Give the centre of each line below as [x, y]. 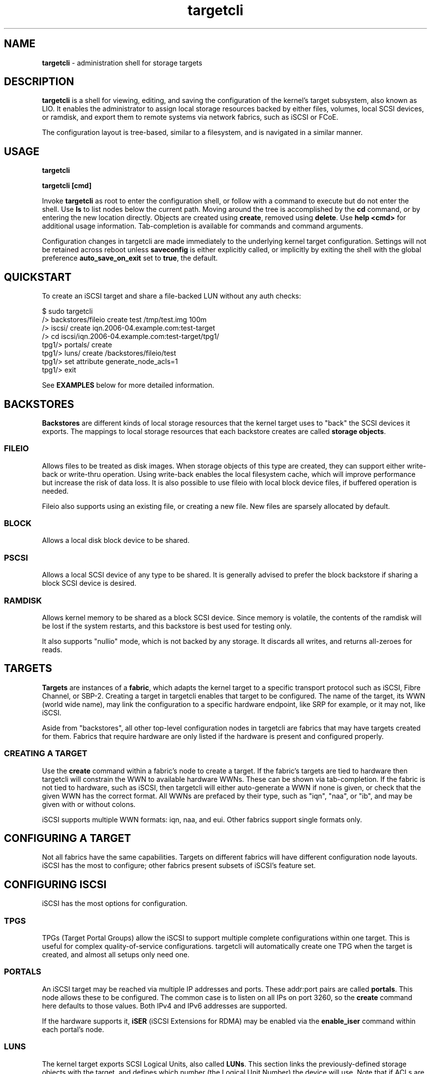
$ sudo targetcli [67, 311]
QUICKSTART [38, 277]
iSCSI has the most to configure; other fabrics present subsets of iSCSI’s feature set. [179, 866]
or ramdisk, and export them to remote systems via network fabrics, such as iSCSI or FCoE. [190, 117]
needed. [55, 491]
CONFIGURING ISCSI [55, 884]
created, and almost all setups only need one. [116, 955]
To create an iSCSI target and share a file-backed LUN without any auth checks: [171, 296]
